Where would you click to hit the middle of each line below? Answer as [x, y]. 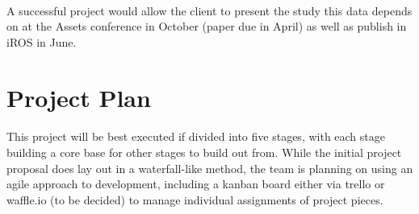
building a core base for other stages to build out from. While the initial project [204, 152]
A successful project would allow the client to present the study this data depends [209, 10]
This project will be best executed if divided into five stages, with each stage [196, 136]
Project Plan [79, 97]
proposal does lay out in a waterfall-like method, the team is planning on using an [210, 168]
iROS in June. [42, 41]
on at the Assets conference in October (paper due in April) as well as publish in [207, 26]
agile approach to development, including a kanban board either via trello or [196, 184]
